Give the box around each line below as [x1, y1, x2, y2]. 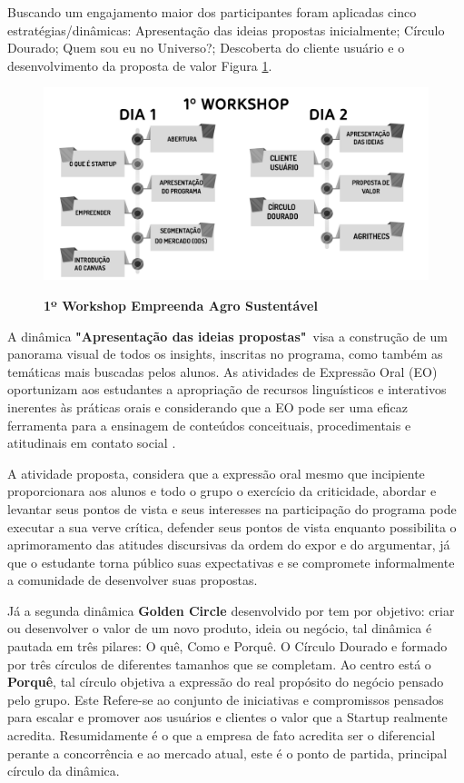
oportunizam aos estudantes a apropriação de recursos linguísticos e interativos [7, 380, 447, 399]
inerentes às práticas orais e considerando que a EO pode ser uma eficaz [7, 397, 409, 416]
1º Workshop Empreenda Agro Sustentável [44, 295, 318, 314]
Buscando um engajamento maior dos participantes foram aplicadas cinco [7, 3, 417, 21]
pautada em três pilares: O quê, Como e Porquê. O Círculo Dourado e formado [7, 637, 448, 656]
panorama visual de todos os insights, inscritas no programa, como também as [7, 344, 443, 363]
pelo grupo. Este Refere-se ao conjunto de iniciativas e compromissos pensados [7, 689, 444, 709]
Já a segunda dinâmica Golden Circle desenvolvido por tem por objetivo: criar [7, 600, 455, 619]
